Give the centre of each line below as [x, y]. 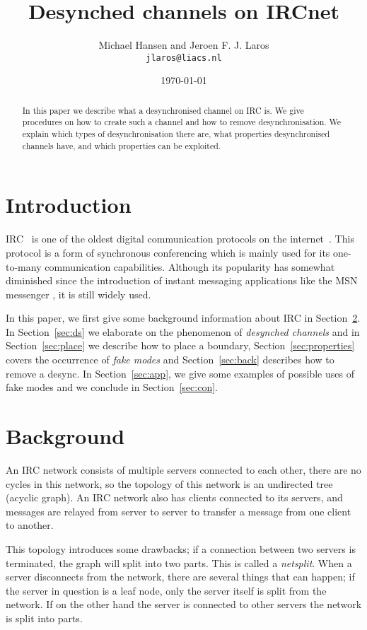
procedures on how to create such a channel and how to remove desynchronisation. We [182, 122]
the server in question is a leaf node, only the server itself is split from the [166, 590]
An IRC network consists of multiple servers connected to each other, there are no [183, 469]
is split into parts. [44, 618]
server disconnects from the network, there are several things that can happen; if [180, 577]
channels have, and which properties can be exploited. [122, 145]
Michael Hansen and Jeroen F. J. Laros [184, 45]
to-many [24, 266]
